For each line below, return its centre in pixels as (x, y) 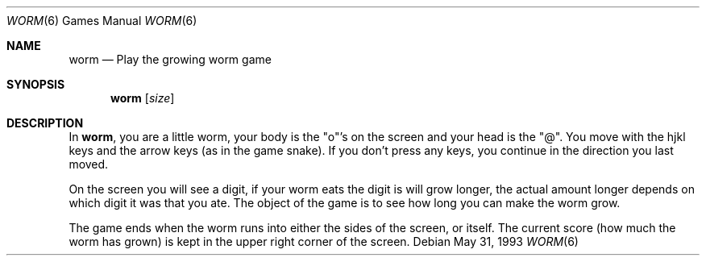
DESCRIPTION (45, 123)
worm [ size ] (143, 98)
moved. (89, 164)
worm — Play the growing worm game (170, 59)
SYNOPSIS (36, 84)
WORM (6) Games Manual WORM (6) (102, 21)
